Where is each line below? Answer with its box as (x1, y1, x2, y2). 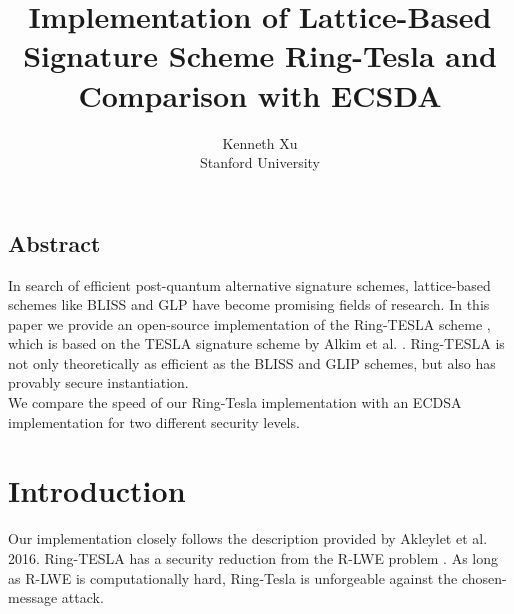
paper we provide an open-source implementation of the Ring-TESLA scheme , (8, 313, 491, 334)
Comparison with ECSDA (78, 74, 442, 115)
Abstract (8, 227, 101, 258)
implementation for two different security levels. (8, 411, 300, 432)
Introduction (8, 470, 186, 511)
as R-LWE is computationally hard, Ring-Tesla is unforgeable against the (8, 567, 458, 588)
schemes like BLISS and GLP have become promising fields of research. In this (8, 294, 490, 315)
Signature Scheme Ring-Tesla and (23, 35, 497, 76)
